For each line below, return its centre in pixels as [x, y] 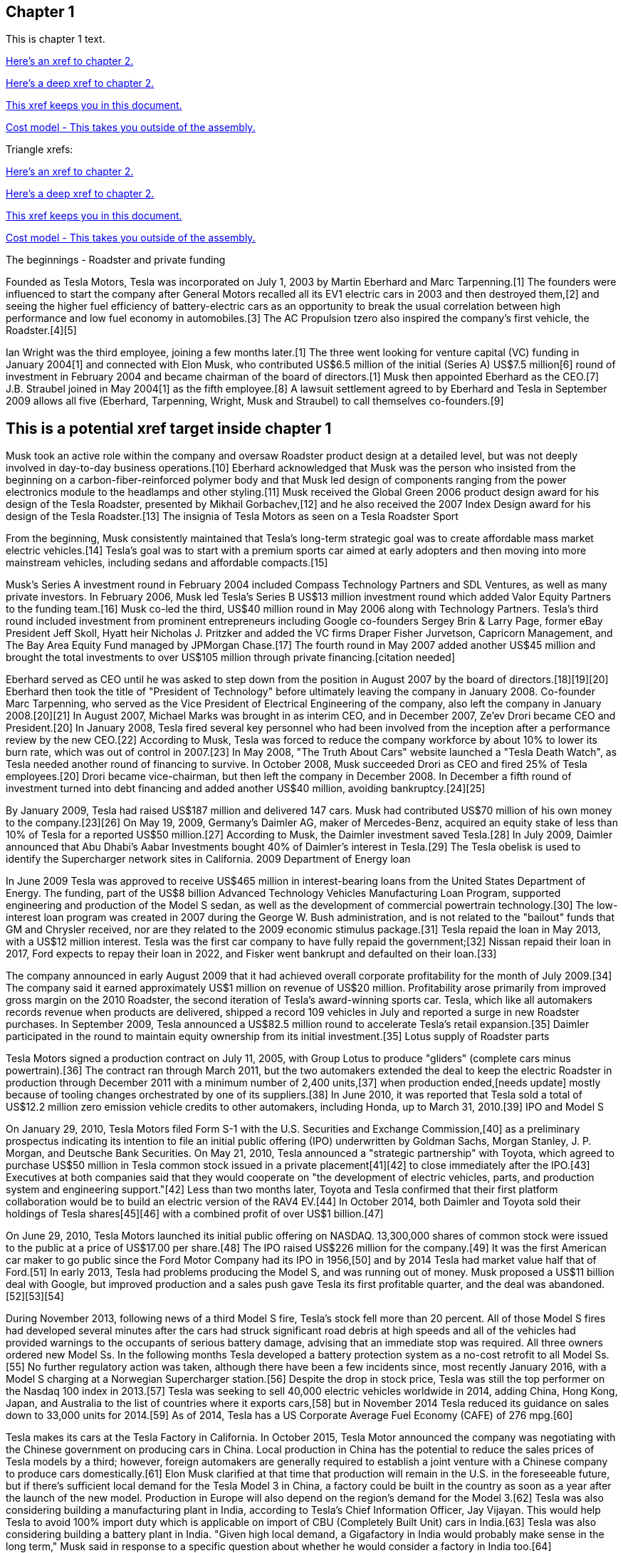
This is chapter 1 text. [56, 39]
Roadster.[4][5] [41, 331]
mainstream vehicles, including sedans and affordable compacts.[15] [167, 563]
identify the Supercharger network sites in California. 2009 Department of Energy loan [208, 859]
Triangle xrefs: [40, 150]
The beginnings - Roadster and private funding [116, 260]
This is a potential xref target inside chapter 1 [169, 428]
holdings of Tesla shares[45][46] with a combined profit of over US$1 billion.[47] [195, 1214]
